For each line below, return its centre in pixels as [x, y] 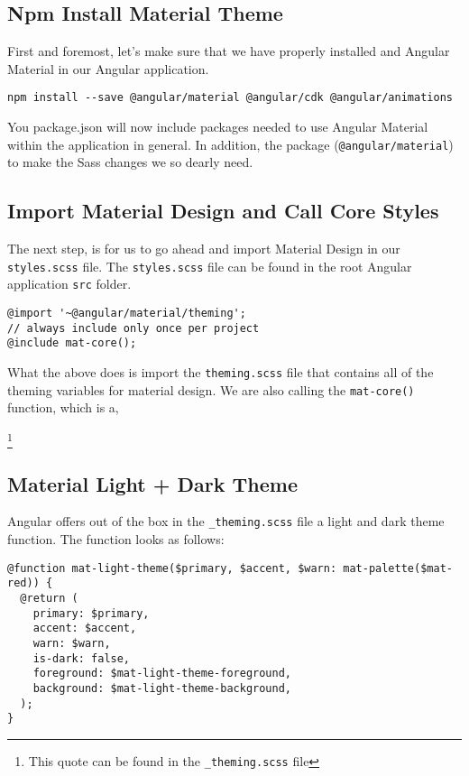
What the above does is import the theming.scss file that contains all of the [221, 371]
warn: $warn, [72, 643]
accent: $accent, [85, 628]
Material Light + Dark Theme [153, 483]
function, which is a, [63, 407]
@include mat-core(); [72, 343]
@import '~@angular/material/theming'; [127, 313]
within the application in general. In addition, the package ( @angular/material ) [230, 144]
